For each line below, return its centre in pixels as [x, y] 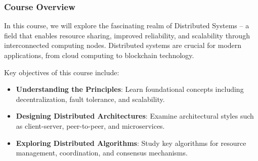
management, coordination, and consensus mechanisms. [102, 153]
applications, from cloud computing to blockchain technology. [99, 55]
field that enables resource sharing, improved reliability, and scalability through [127, 35]
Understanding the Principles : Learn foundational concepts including [130, 89]
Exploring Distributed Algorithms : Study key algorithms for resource [131, 143]
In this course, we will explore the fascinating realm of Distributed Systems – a [127, 25]
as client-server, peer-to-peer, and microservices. [90, 125]
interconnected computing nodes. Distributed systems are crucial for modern [123, 45]
